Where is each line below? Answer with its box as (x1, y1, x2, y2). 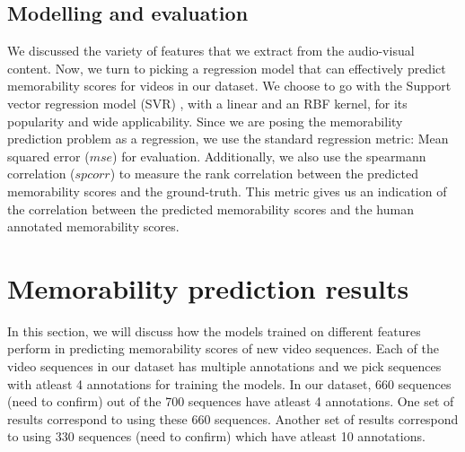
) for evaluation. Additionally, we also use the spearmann (112, 146, 426, 165)
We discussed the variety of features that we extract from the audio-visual (7, 41, 415, 60)
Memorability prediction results (7, 269, 409, 306)
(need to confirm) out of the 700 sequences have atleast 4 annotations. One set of (7, 392, 454, 411)
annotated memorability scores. (7, 217, 180, 236)
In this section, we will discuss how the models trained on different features (7, 321, 421, 340)
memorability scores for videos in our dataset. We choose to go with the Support (7, 76, 452, 95)
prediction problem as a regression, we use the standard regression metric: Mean (7, 129, 449, 148)
